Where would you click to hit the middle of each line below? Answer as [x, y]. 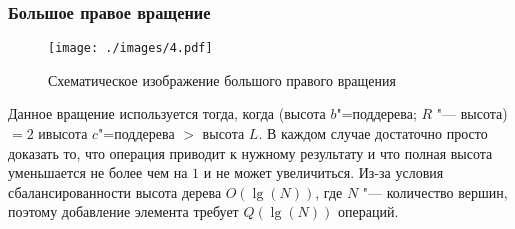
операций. [368, 211]
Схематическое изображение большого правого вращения [222, 79]
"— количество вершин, [435, 191]
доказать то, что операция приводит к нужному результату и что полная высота [250, 152]
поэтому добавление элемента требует [123, 211]
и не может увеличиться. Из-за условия [323, 172]
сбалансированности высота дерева [115, 191]
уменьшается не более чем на [98, 172]
